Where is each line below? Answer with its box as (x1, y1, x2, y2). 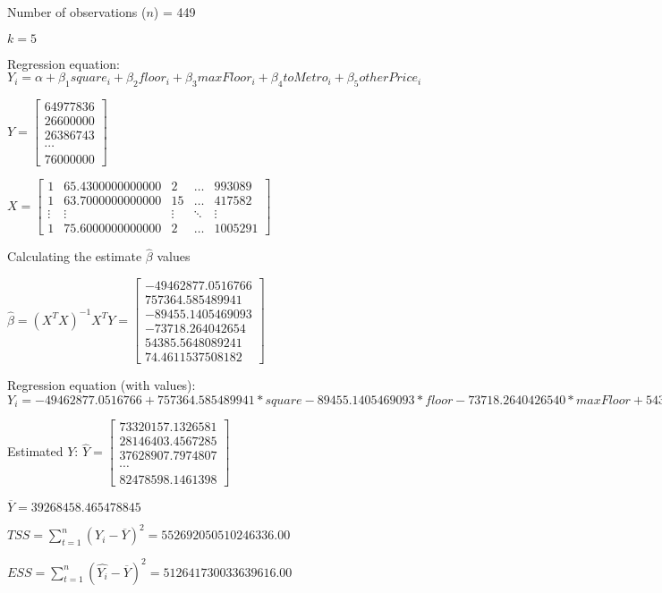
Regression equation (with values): (7, 376, 196, 394)
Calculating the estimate (7, 247, 142, 266)
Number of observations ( (7, 3, 147, 21)
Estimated (7, 442, 64, 461)
